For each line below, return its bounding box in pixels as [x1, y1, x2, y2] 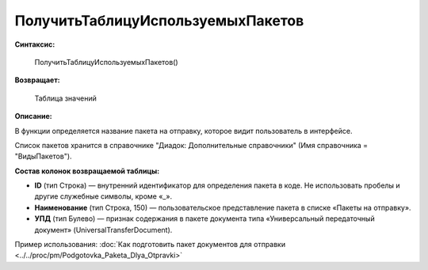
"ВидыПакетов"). [14, 151, 72, 162]
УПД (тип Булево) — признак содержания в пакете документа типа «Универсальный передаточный [34, 214, 376, 223]
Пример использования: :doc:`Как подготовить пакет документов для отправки [14, 240, 285, 249]
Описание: [14, 112, 53, 121]
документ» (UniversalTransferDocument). [34, 225, 173, 234]
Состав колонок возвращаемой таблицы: [14, 166, 160, 176]
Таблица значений [34, 93, 97, 103]
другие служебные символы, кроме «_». [34, 192, 173, 201]
